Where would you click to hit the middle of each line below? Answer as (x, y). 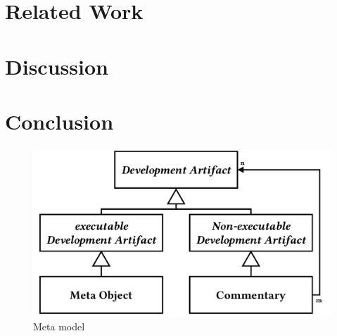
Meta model (59, 326)
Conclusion (59, 121)
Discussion (57, 66)
